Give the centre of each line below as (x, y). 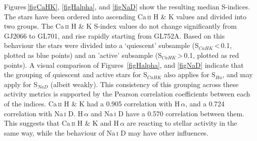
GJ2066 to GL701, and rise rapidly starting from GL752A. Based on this (114, 35)
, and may (237, 74)
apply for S (21, 84)
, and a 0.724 (205, 103)
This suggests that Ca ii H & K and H (62, 123)
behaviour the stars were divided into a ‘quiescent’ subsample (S (102, 45)
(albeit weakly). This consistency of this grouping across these (145, 84)
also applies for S (190, 74)
